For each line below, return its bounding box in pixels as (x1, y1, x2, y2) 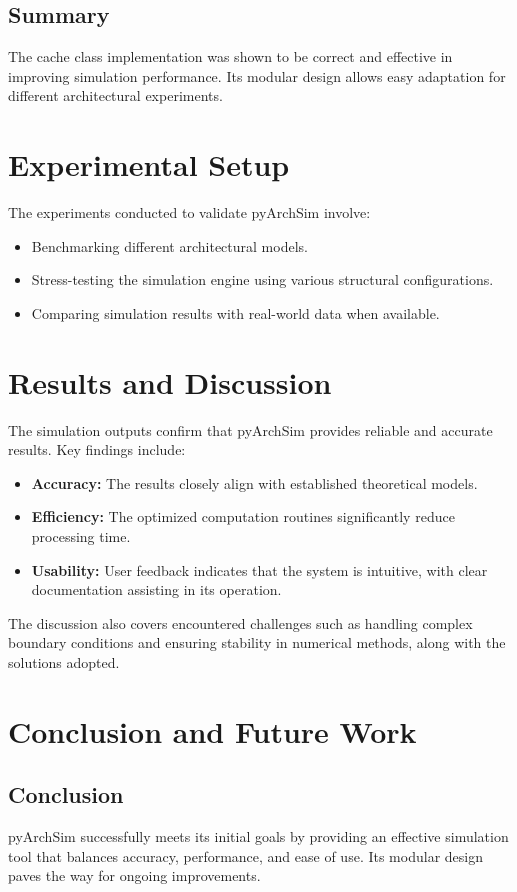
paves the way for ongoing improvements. (8, 865, 261, 886)
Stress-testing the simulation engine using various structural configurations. (31, 269, 494, 290)
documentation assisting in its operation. (31, 579, 282, 600)
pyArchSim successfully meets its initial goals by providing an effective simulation (8, 826, 509, 847)
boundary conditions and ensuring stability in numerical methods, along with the (8, 632, 506, 653)
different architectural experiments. (8, 85, 223, 106)
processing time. (31, 525, 131, 546)
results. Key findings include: (8, 439, 186, 460)
